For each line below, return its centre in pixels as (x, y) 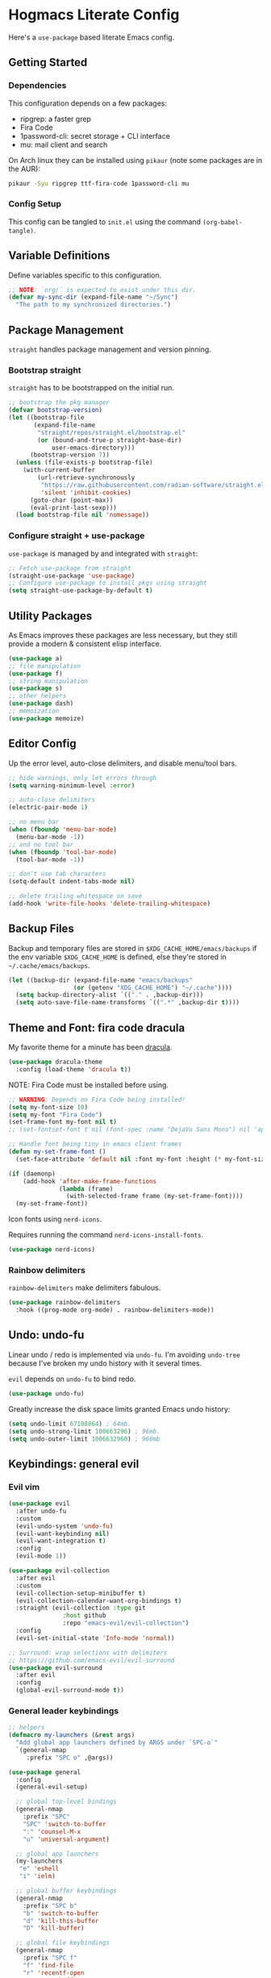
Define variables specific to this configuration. (85, 275)
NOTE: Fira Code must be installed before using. (89, 1085)
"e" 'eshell (39, 1869)
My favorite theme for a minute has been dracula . (90, 1047)
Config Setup (35, 204)
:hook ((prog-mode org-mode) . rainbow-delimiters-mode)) (115, 1310)
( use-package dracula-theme (56, 1062)
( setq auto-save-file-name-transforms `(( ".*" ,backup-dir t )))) (128, 1003)
